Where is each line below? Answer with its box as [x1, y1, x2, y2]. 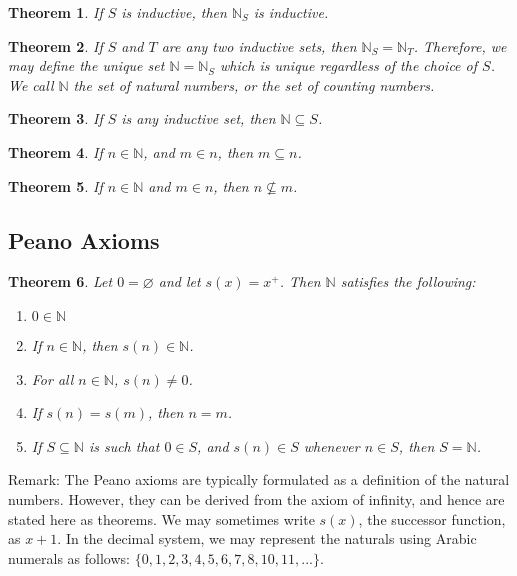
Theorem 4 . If [8, 141, 103, 162]
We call [8, 74, 54, 95]
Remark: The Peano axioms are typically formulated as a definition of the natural [8, 469, 510, 490]
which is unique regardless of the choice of [220, 55, 478, 76]
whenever [303, 435, 360, 456]
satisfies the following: [340, 271, 476, 292]
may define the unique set [8, 55, 165, 76]
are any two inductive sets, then [161, 35, 357, 56]
